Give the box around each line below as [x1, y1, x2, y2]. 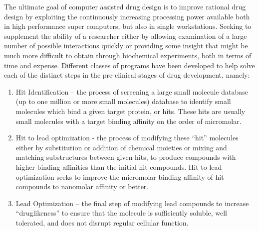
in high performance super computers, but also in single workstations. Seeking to [4, 21, 252, 31]
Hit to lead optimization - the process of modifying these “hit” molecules [15, 132, 239, 143]
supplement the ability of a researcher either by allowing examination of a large [4, 30, 247, 41]
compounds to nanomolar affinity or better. [15, 181, 149, 192]
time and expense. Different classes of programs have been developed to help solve [4, 60, 255, 70]
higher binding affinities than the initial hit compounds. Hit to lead [15, 161, 222, 172]
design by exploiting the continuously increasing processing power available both [4, 11, 250, 21]
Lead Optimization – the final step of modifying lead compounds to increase [15, 198, 249, 208]
